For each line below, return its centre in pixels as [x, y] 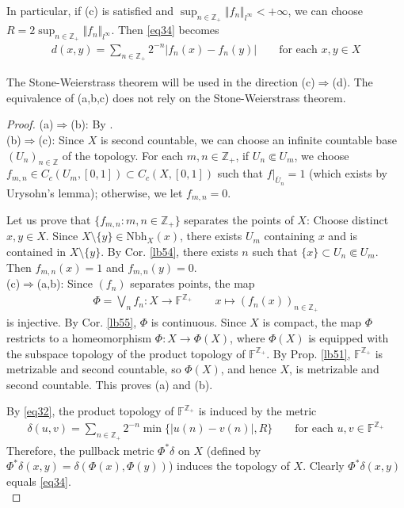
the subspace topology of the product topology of [126, 353]
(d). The [353, 82]
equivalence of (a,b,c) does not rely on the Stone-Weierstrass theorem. [176, 97]
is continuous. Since [198, 322]
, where [248, 337]
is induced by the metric [257, 411]
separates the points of [239, 219]
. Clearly [324, 466]
